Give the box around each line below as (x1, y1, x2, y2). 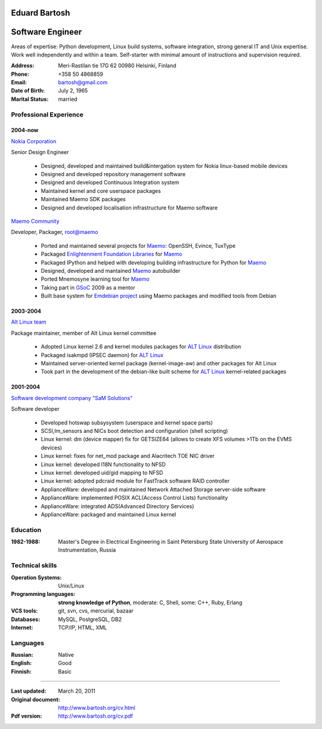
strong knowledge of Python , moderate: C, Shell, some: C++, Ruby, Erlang (58, 599, 243, 606)
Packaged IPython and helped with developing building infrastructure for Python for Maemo (41, 259, 267, 266)
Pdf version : (11, 712, 42, 719)
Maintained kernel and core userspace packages (41, 187, 161, 194)
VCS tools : (11, 607, 38, 614)
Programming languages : (11, 590, 76, 598)
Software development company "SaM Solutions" (11, 394, 133, 401)
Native (58, 651, 75, 659)
